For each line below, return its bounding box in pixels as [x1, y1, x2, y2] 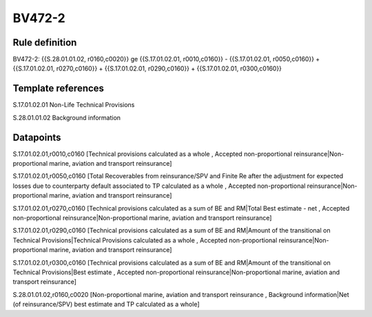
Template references [12, 83, 105, 95]
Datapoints [12, 131, 61, 143]
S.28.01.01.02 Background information [12, 113, 121, 122]
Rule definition [12, 37, 77, 48]
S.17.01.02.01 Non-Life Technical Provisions [12, 101, 135, 109]
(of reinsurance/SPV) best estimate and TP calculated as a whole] [12, 300, 200, 309]
